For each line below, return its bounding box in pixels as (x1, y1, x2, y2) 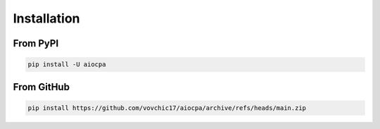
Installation (13, 11, 80, 26)
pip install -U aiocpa (27, 61, 106, 68)
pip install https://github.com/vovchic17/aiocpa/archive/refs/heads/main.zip (27, 104, 306, 112)
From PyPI (13, 37, 59, 49)
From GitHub (13, 81, 70, 93)
